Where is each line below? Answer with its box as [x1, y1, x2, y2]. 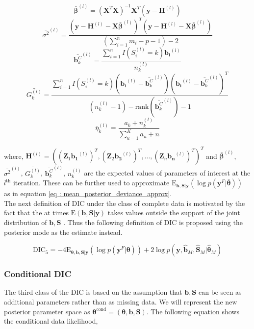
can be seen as [198, 287, 242, 297]
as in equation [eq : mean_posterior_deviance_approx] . [4, 188, 172, 199]
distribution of [4, 217, 47, 227]
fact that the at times [4, 207, 69, 218]
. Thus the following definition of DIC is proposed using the [63, 217, 243, 227]
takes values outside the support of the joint [107, 207, 240, 218]
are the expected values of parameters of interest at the [84, 168, 251, 178]
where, [4, 151, 24, 161]
